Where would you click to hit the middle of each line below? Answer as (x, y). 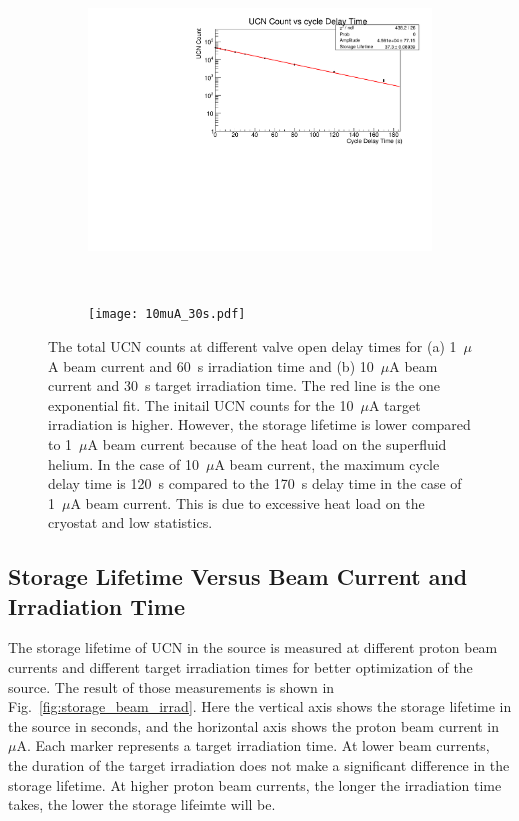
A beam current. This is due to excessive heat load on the (247, 502)
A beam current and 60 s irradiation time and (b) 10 (211, 365)
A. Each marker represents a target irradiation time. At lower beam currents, (253, 745)
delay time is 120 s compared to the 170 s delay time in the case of (255, 483)
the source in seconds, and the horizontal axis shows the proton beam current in (254, 725)
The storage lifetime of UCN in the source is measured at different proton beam (253, 647)
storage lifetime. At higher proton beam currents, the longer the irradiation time (255, 784)
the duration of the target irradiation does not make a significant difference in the (259, 765)
